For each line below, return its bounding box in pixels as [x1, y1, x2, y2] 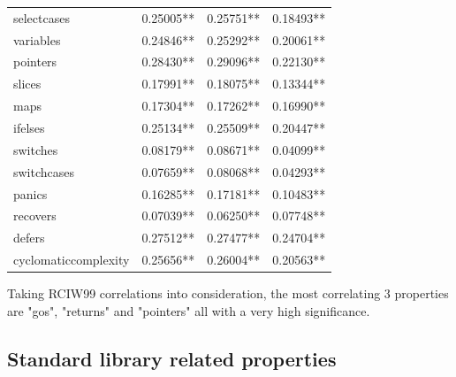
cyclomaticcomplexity [13, 250, 130, 269]
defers [13, 228, 45, 247]
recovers [13, 206, 57, 225]
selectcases [13, 8, 70, 27]
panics [13, 184, 48, 203]
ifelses [13, 118, 45, 136]
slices [13, 74, 42, 93]
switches [13, 140, 58, 158]
